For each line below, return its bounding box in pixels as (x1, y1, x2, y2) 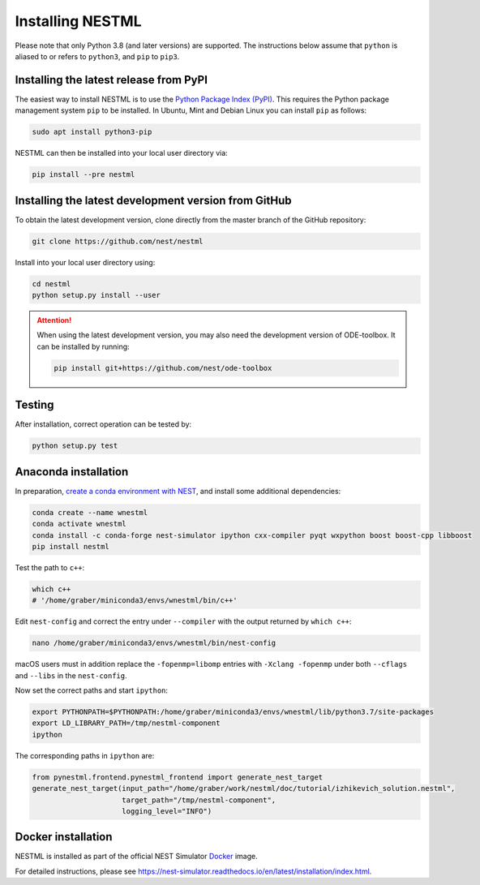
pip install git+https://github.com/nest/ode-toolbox (54, 363, 272, 372)
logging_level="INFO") (122, 806, 212, 815)
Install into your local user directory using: (15, 257, 156, 267)
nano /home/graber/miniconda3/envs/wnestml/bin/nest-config (32, 638, 276, 648)
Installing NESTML (15, 12, 142, 30)
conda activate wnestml (32, 519, 127, 529)
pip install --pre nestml (32, 170, 135, 179)
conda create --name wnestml (32, 508, 148, 517)
